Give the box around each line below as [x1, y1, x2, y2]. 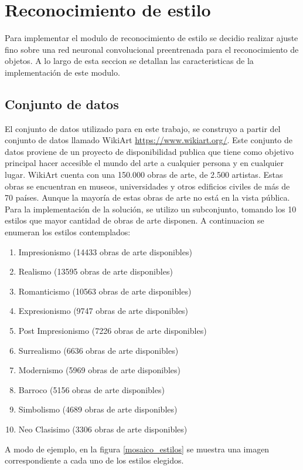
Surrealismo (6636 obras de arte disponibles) [18, 344, 179, 356]
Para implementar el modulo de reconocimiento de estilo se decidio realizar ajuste [5, 32, 298, 44]
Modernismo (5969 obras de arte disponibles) [18, 364, 181, 376]
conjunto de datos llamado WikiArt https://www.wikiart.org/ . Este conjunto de [5, 134, 292, 146]
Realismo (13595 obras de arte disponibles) [18, 265, 173, 278]
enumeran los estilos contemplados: [5, 226, 131, 238]
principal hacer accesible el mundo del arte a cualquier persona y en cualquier [5, 157, 284, 169]
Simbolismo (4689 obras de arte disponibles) [18, 403, 178, 415]
